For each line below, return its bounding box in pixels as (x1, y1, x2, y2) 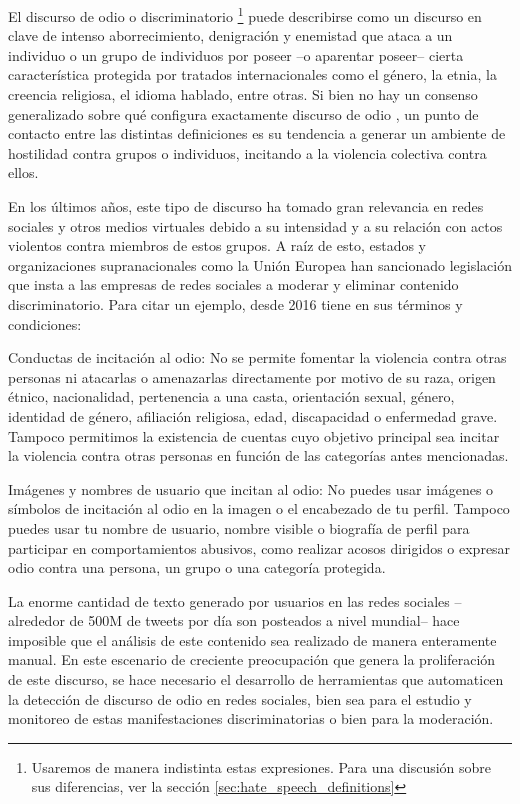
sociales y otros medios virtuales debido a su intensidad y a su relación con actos (8, 215, 503, 236)
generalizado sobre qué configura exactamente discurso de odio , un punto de (8, 103, 479, 124)
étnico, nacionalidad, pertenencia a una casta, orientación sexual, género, (8, 386, 455, 407)
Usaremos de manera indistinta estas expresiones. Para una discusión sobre (31, 756, 492, 777)
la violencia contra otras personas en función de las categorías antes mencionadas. (8, 445, 509, 466)
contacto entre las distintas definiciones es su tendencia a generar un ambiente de (8, 123, 506, 144)
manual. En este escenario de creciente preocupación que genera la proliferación (8, 649, 496, 670)
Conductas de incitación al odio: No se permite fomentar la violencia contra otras (8, 347, 507, 368)
